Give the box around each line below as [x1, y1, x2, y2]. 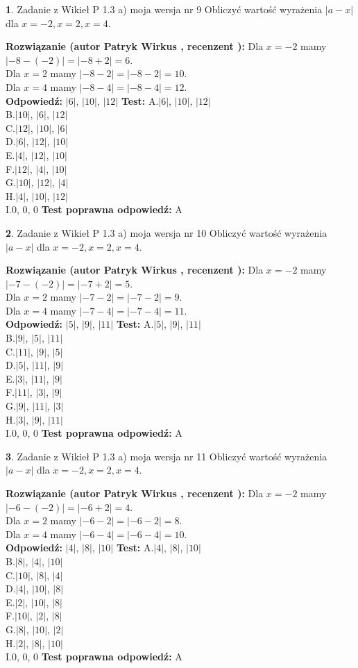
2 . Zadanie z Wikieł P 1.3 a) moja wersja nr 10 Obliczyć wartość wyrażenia [6, 225, 327, 240]
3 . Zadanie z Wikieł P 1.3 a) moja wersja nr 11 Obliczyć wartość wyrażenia [6, 449, 327, 463]
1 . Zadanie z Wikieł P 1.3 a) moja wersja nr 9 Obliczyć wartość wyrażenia [6, 2, 323, 16]
